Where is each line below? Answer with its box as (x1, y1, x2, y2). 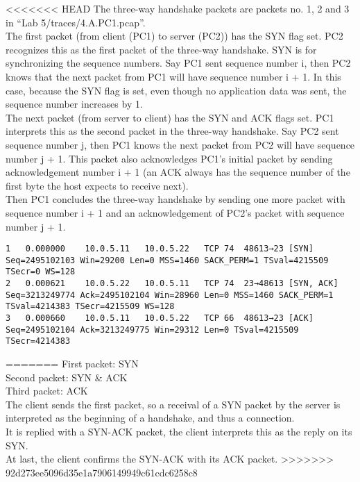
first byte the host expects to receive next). (6, 178, 189, 192)
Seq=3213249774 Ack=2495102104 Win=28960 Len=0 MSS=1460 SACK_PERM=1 (6, 290, 334, 300)
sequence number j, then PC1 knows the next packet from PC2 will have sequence (6, 137, 355, 151)
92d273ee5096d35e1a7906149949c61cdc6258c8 (6, 465, 198, 479)
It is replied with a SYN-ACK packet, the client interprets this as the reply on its (6, 424, 352, 438)
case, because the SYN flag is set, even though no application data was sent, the (6, 83, 347, 97)
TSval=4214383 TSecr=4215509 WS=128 (6, 301, 175, 312)
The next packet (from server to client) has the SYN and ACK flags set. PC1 (6, 110, 334, 124)
